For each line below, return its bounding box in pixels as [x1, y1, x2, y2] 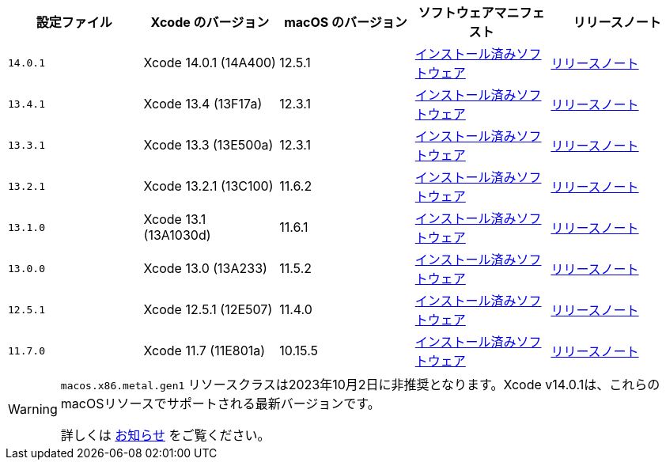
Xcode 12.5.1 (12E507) [143, 301, 273, 317]
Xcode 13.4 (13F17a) [143, 96, 263, 112]
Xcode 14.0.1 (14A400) [143, 55, 276, 70]
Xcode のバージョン [150, 14, 270, 30]
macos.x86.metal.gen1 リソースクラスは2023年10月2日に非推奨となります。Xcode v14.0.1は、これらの [60, 377, 660, 392]
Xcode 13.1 [143, 211, 206, 227]
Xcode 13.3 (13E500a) [143, 137, 274, 153]
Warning [8, 401, 58, 417]
